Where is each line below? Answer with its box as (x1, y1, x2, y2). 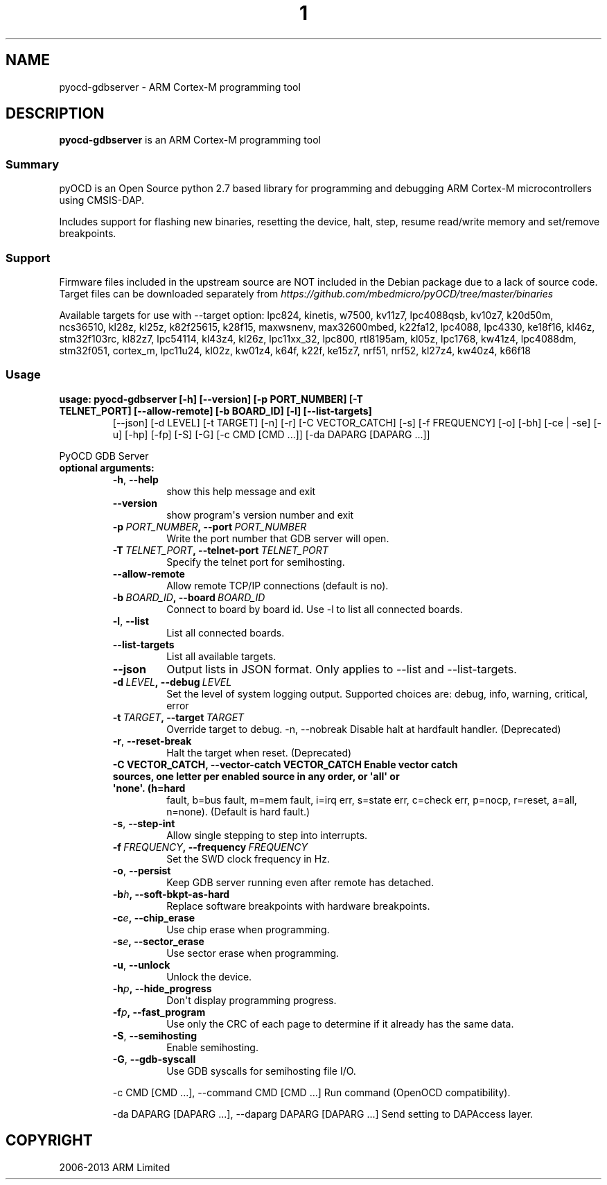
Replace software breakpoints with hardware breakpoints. (166, 899, 430, 912)
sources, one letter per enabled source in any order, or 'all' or (112, 770, 400, 782)
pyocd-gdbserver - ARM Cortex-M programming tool (59, 80, 301, 93)
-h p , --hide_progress (112, 982, 212, 994)
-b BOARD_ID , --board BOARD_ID (112, 591, 265, 603)
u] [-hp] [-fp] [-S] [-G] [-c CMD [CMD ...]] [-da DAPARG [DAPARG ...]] (112, 428, 430, 440)
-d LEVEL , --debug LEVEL (112, 675, 232, 688)
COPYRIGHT (6, 1132, 93, 1150)
